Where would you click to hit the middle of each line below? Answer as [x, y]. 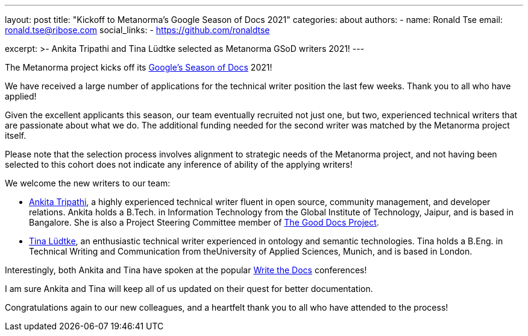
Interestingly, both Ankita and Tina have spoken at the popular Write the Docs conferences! [186, 270]
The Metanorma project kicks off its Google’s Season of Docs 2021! [139, 67]
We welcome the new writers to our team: [88, 183]
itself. [16, 135]
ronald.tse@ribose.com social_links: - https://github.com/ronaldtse [137, 30]
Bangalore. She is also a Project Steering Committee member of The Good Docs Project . [204, 222]
